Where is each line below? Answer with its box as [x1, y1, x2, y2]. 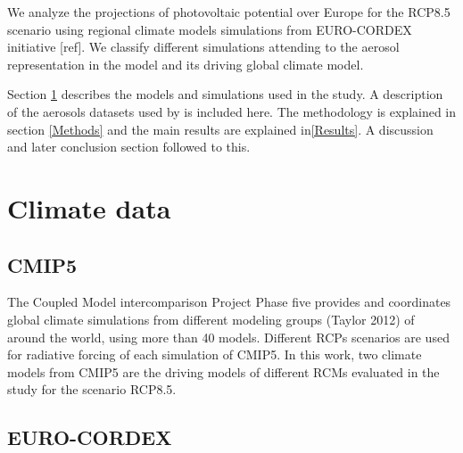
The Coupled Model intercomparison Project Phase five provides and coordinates [7, 292, 451, 311]
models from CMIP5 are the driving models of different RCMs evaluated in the [7, 362, 440, 381]
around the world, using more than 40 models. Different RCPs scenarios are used [7, 327, 450, 346]
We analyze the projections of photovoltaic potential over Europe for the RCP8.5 [7, 3, 451, 21]
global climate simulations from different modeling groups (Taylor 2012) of [7, 309, 415, 328]
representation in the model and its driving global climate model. [7, 54, 364, 73]
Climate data [7, 189, 171, 226]
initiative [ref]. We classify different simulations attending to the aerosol [7, 37, 400, 56]
